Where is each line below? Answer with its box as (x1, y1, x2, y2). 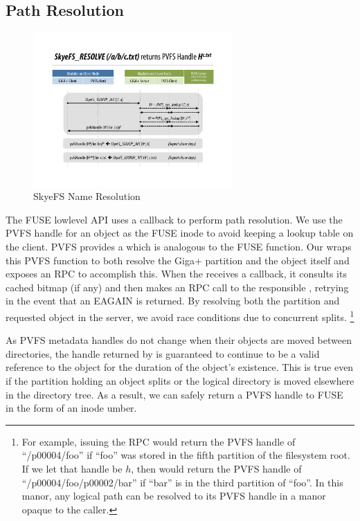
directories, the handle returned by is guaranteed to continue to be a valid (6, 346, 320, 360)
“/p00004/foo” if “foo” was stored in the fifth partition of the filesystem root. (21, 448, 350, 462)
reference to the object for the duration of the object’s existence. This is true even (6, 360, 354, 374)
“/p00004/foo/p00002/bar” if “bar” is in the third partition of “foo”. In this (21, 475, 343, 489)
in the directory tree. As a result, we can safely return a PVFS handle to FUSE (6, 387, 343, 401)
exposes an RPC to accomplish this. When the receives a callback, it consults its (6, 266, 347, 281)
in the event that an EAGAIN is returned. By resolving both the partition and (6, 293, 340, 308)
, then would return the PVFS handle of (131, 461, 302, 476)
